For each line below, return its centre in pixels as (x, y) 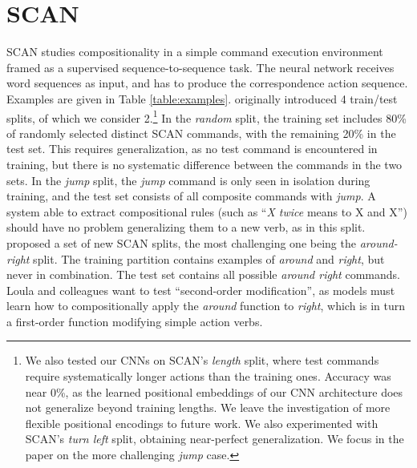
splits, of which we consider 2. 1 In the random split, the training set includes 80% (206, 116)
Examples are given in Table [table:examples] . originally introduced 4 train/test (202, 98)
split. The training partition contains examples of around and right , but (209, 258)
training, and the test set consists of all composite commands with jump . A (191, 196)
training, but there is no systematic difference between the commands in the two (204, 164)
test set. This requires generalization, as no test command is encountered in (192, 149)
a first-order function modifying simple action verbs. (135, 321)
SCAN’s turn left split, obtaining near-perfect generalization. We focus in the (215, 439)
